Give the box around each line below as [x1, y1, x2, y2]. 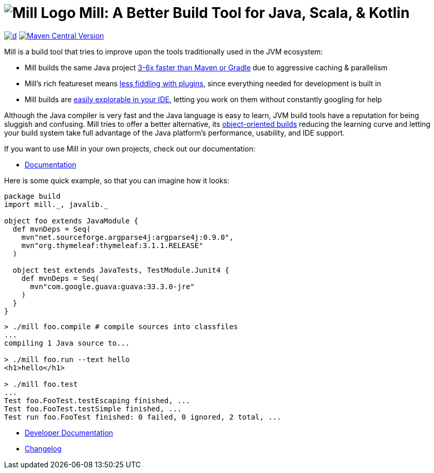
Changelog [25, 444, 62, 453]
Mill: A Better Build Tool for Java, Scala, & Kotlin [79, 4, 410, 22]
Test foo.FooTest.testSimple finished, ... [4, 404, 182, 413]
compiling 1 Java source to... [4, 338, 130, 347]
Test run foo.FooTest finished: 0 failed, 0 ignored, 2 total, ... [4, 412, 281, 421]
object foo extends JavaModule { [4, 216, 139, 225]
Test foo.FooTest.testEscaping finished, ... [4, 396, 191, 405]
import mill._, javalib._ [4, 200, 108, 209]
